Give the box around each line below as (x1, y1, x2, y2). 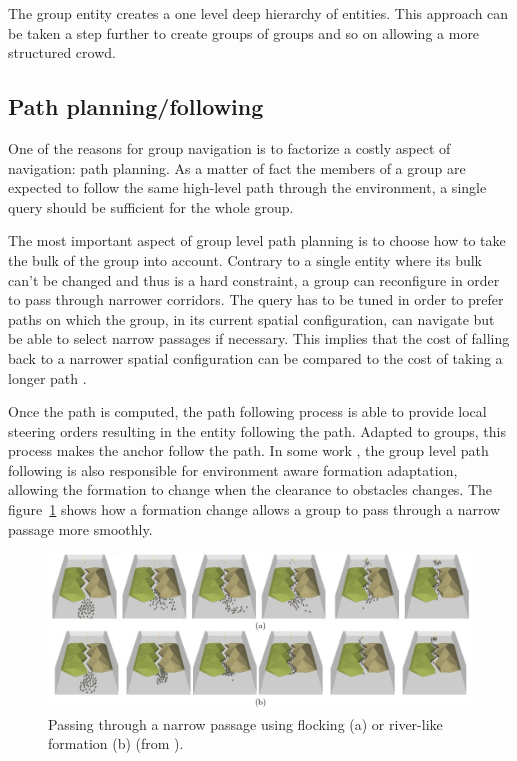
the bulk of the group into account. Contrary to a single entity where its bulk (8, 249, 482, 270)
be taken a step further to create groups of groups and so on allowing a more (8, 22, 480, 43)
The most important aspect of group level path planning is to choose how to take (8, 230, 506, 251)
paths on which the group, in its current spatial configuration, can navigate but (8, 308, 495, 329)
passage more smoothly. (8, 518, 153, 539)
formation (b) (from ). (48, 733, 184, 754)
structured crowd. (8, 42, 116, 63)
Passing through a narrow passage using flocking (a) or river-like (48, 713, 443, 734)
